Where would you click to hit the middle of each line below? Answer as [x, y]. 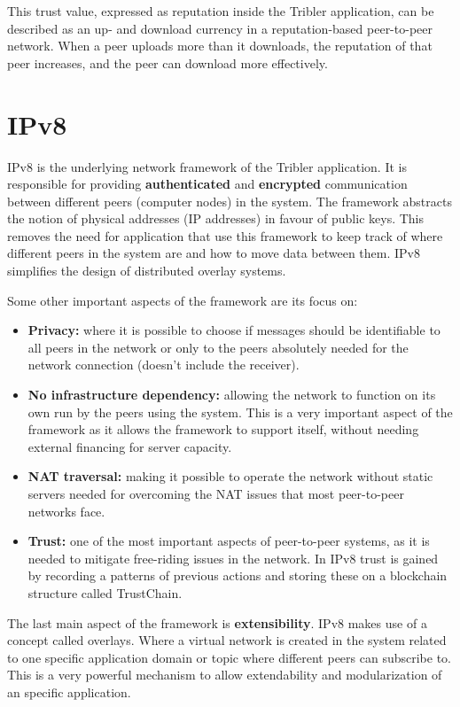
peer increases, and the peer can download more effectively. [168, 62]
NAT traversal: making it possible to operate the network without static [230, 476]
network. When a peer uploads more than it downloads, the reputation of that [220, 46]
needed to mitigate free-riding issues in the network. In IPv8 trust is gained [233, 558]
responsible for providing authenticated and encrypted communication [207, 184]
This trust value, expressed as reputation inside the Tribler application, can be [221, 11]
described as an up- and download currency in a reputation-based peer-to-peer [220, 28]
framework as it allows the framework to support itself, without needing [223, 429]
